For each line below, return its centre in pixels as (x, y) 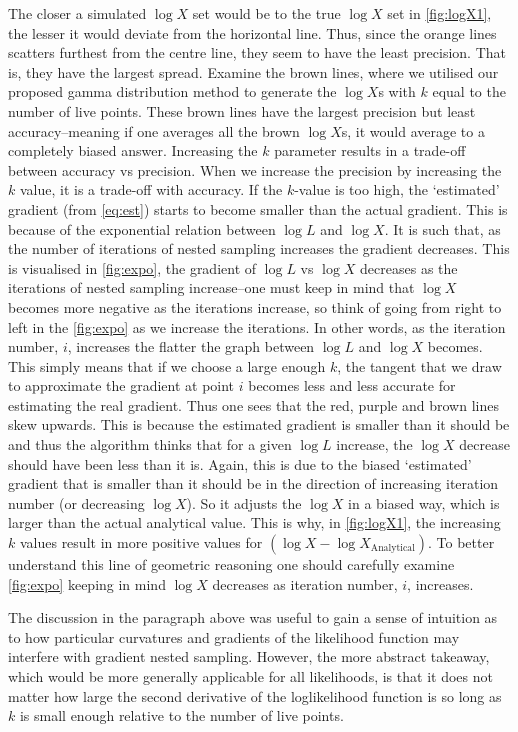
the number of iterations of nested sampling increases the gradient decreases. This (259, 248)
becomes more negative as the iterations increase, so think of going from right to (255, 306)
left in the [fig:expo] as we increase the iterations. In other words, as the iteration (257, 326)
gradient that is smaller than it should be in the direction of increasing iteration (253, 483)
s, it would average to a (413, 130)
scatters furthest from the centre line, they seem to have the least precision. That (257, 52)
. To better (461, 542)
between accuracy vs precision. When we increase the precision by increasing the (255, 169)
